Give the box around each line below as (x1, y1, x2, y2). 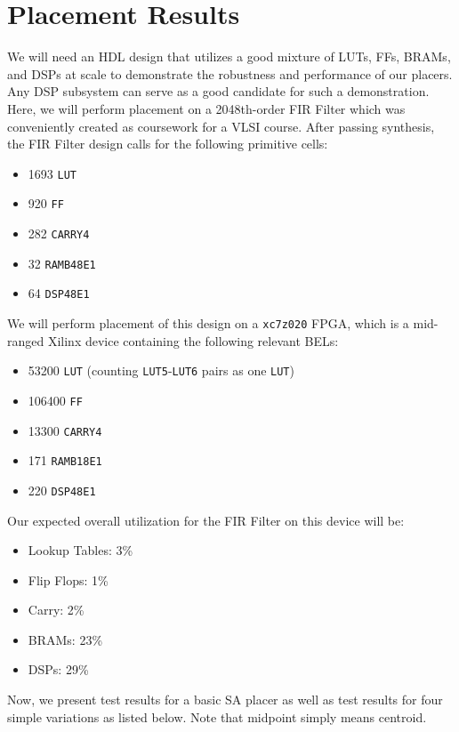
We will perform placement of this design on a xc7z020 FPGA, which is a (7, 313, 409, 332)
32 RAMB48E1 (28, 253, 96, 272)
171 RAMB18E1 (28, 451, 102, 470)
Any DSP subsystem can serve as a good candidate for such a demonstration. (7, 82, 430, 101)
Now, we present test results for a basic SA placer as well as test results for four (7, 690, 443, 709)
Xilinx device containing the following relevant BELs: (47, 331, 339, 350)
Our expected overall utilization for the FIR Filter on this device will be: (7, 511, 405, 529)
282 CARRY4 (28, 224, 90, 242)
